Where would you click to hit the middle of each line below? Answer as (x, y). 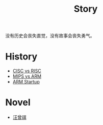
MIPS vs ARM (27, 76)
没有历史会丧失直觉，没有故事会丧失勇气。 (50, 36)
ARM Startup (26, 82)
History (21, 57)
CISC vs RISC (27, 71)
